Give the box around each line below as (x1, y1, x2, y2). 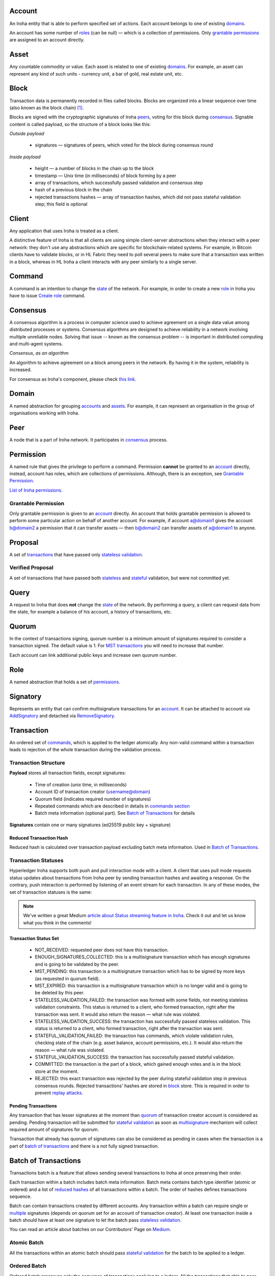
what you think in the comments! (23, 919, 92, 926)
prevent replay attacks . (35, 1090, 84, 1096)
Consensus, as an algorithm (9, 350, 69, 356)
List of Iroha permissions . (9, 487, 63, 493)
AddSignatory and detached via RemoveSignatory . (9, 713, 116, 719)
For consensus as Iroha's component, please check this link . (9, 376, 136, 382)
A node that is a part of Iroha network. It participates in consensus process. (9, 436, 168, 443)
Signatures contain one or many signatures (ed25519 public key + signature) (9, 822, 171, 828)
